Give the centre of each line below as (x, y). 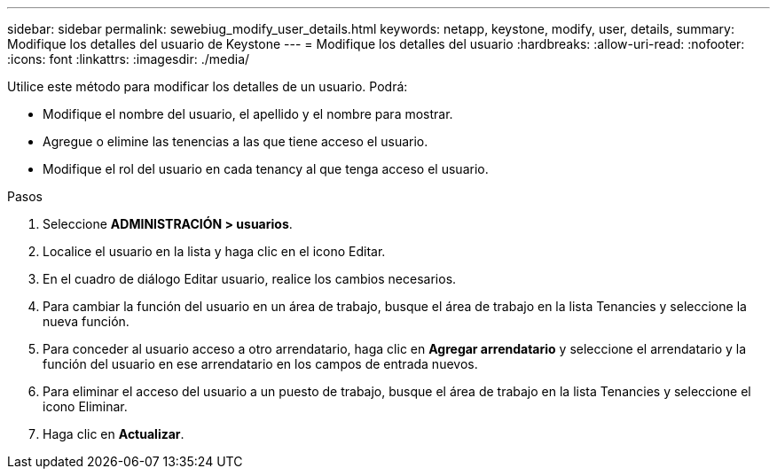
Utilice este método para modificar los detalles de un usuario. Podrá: (208, 86)
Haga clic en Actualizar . (114, 434)
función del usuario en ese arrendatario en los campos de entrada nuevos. (260, 364)
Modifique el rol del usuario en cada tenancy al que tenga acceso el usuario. (266, 169)
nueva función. (86, 321)
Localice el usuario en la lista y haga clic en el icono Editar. (214, 251)
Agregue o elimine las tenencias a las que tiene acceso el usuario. (235, 141)
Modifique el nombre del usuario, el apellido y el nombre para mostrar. (248, 114)
